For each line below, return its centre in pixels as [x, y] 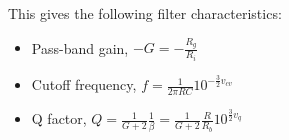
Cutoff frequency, [84, 84]
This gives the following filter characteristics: [145, 13]
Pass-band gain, [80, 47]
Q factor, [59, 118]
